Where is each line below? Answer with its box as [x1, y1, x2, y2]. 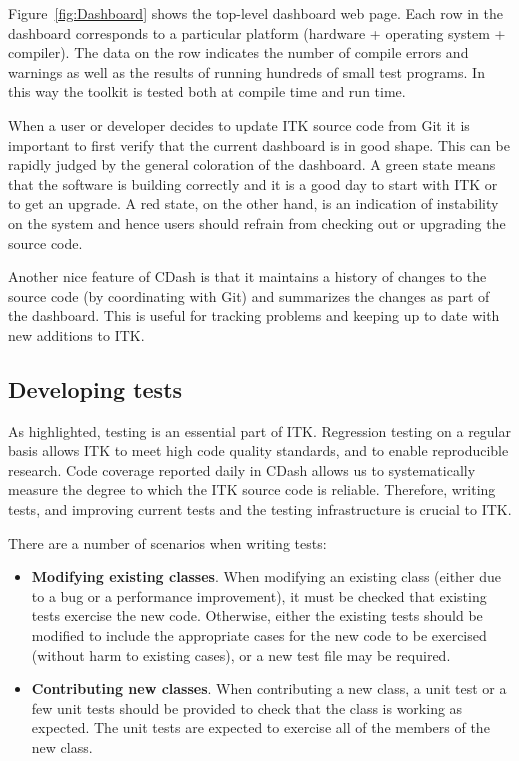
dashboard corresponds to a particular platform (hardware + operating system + [8, 22, 506, 43]
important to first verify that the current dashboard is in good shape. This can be [8, 134, 510, 155]
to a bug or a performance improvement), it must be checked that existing [31, 585, 487, 606]
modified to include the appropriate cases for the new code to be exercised [31, 625, 487, 646]
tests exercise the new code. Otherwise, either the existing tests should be [31, 605, 483, 626]
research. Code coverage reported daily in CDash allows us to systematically [8, 459, 476, 480]
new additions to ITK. [8, 324, 145, 345]
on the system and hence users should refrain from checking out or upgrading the [8, 212, 506, 233]
